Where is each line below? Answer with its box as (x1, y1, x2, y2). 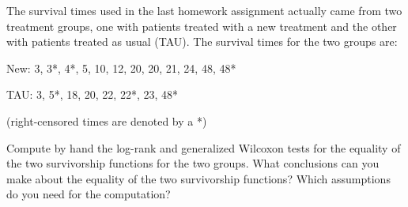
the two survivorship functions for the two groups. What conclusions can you (6, 155, 380, 171)
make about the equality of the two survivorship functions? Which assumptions (6, 170, 391, 186)
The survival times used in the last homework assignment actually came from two (6, 2, 402, 18)
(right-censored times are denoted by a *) (6, 112, 207, 129)
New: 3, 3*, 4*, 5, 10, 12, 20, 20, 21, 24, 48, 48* (6, 59, 236, 76)
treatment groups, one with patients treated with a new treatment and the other (6, 17, 397, 34)
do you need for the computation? (6, 186, 171, 202)
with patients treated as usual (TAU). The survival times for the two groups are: (6, 33, 398, 50)
